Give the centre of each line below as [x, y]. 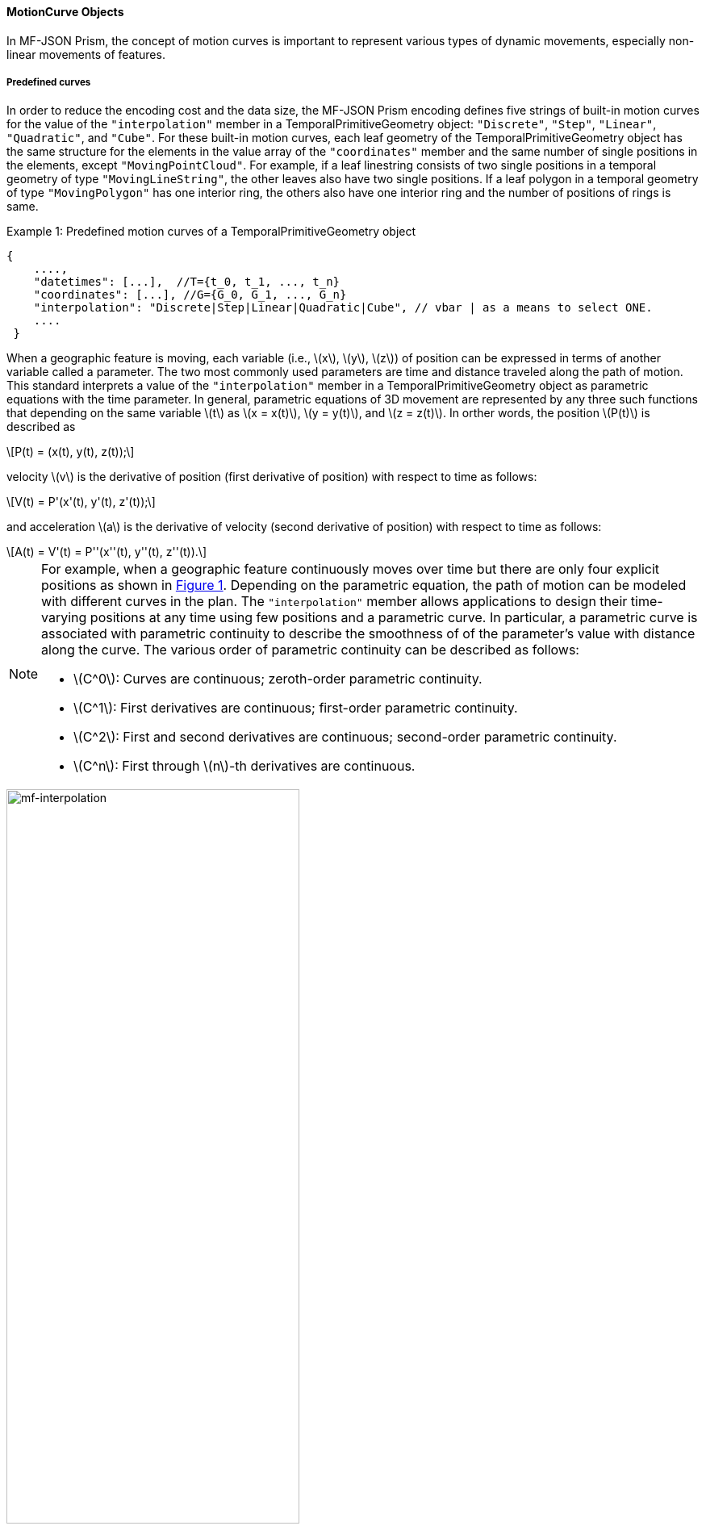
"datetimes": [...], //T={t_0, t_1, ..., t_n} [187, 282]
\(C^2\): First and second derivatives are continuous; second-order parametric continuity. [345, 737]
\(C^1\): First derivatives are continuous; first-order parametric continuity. [296, 708]
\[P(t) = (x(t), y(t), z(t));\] [71, 452]
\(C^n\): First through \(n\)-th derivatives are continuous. [244, 766]
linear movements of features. [86, 54]
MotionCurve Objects [65, 12]
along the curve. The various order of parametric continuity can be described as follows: [310, 650]
